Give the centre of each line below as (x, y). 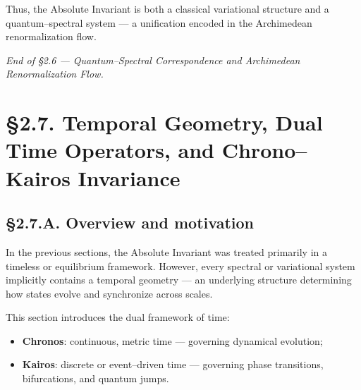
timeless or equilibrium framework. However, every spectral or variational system (180, 266)
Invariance (129, 177)
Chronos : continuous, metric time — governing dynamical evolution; (172, 340)
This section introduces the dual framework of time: (118, 317)
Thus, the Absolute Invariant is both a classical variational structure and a (167, 8)
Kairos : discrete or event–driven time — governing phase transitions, (173, 364)
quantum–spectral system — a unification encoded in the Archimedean (159, 22)
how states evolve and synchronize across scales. (109, 293)
